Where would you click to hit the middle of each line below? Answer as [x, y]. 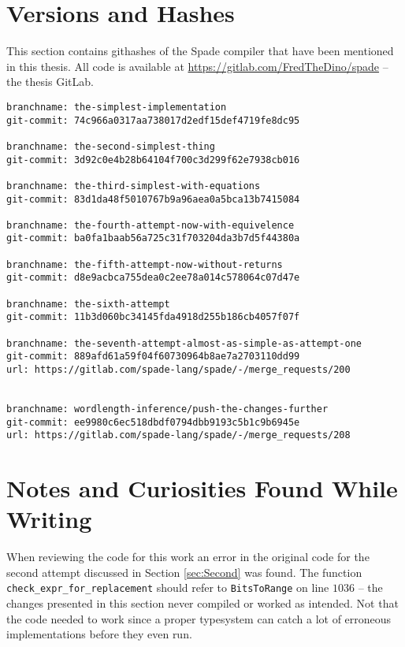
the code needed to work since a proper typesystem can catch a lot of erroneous [199, 618]
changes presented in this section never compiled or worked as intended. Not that [202, 603]
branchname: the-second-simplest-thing [111, 146]
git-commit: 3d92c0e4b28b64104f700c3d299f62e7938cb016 [153, 160]
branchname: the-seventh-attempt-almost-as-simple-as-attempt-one [184, 343]
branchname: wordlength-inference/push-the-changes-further [167, 409]
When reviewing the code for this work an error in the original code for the [188, 557]
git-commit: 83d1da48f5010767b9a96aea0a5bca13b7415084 [153, 199]
